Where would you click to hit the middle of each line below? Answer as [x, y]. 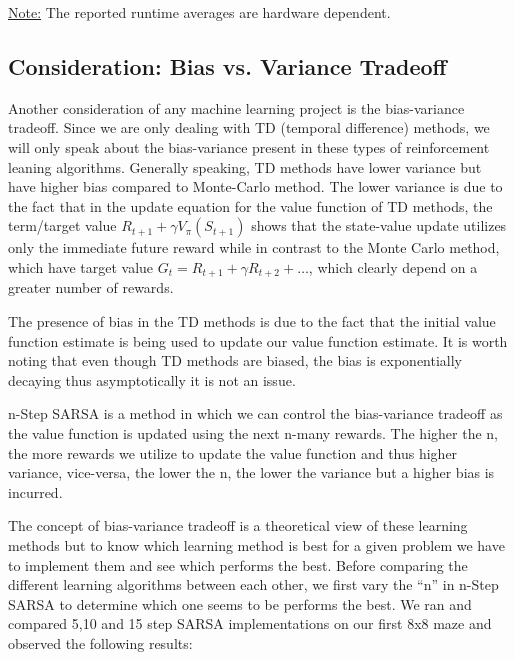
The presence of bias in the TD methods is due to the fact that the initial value [252, 321]
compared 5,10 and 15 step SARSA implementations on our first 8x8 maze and [250, 623]
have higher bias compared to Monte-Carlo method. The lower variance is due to [255, 186]
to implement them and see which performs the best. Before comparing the [238, 564]
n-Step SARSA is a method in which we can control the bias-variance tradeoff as [255, 413]
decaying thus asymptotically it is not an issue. [152, 379]
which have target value [81, 266]
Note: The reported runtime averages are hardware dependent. [199, 12]
